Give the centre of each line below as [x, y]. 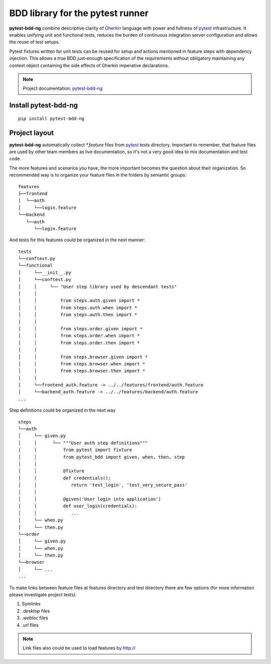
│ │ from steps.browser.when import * [82, 364]
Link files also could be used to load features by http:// [79, 648]
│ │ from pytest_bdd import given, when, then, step [102, 457]
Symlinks [31, 604]
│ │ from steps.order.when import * [79, 336]
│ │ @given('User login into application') [90, 499]
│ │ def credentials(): [65, 478]
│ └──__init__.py [45, 273]
